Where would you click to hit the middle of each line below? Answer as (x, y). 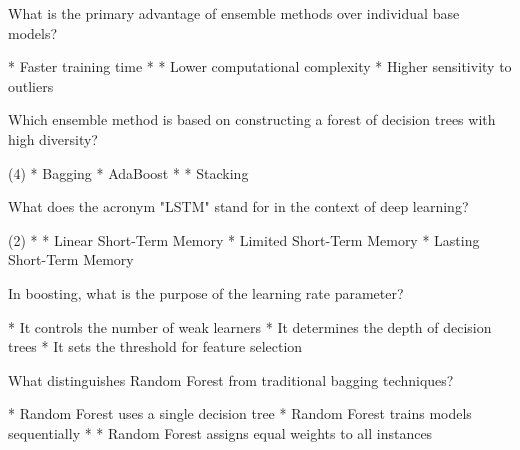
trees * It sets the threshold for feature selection (155, 346)
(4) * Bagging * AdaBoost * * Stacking (128, 172)
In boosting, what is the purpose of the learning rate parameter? (206, 292)
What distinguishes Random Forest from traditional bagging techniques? (231, 379)
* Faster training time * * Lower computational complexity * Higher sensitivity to (260, 66)
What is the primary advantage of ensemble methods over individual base (234, 13)
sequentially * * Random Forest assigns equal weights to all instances (220, 432)
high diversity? (53, 138)
